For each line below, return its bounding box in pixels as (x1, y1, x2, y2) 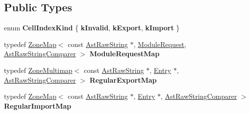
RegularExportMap (89, 74, 157, 85)
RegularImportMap (4, 100, 72, 111)
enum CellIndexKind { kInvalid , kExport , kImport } (4, 23, 180, 33)
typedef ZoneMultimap (4, 65, 73, 75)
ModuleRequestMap (89, 48, 160, 59)
